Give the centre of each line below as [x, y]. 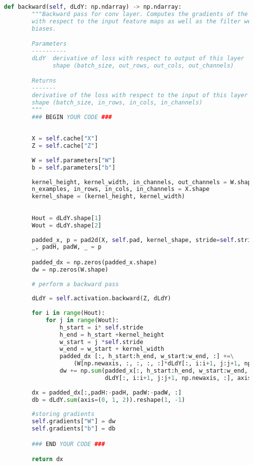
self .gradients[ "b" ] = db [74, 429]
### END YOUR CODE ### [68, 444]
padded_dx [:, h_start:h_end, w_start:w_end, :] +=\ [147, 356]
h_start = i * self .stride [101, 327]
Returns [44, 81]
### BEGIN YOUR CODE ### [72, 117]
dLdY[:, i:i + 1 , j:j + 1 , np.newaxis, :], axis [178, 378]
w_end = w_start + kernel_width [112, 349]
